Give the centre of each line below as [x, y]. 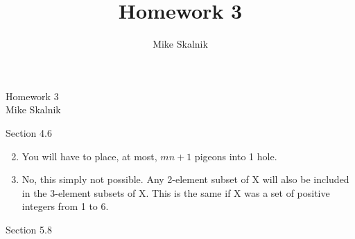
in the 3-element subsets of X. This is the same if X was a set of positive [176, 192]
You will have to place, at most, [89, 156]
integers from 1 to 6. [65, 206]
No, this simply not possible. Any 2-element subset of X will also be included [185, 179]
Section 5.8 [29, 229]
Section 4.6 [29, 132]
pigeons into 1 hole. [236, 156]
